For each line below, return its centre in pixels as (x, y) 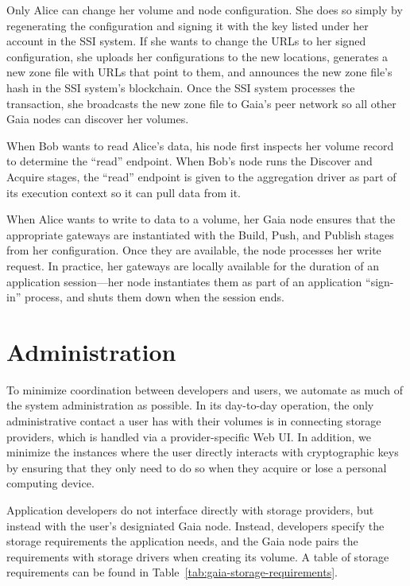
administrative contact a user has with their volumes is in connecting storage (194, 421)
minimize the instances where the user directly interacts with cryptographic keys (203, 452)
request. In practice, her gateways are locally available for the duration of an (193, 265)
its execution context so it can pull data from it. (124, 192)
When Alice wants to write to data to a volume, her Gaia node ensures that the (201, 219)
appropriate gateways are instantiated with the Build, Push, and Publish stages (200, 234)
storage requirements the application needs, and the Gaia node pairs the (182, 541)
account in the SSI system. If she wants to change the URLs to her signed (186, 41)
